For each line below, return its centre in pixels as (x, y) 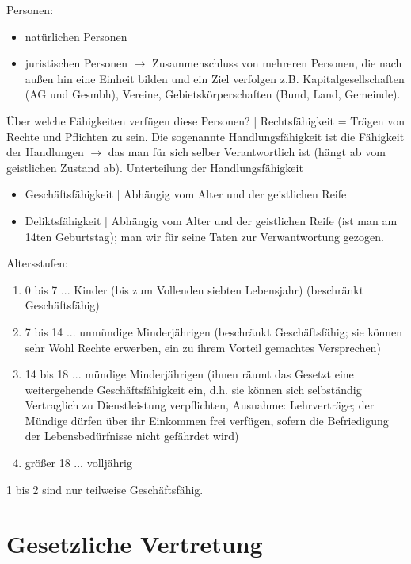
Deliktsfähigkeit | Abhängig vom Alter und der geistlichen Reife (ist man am (211, 220)
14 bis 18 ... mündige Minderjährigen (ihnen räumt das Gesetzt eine (189, 374)
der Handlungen (45, 152)
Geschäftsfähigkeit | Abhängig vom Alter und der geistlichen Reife (186, 194)
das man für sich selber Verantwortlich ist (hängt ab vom (247, 152)
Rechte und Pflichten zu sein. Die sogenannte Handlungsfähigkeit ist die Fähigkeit (205, 136)
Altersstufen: (37, 263)
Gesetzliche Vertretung (135, 544)
